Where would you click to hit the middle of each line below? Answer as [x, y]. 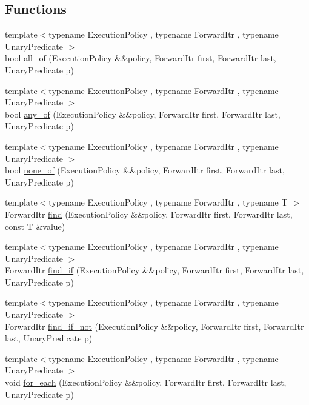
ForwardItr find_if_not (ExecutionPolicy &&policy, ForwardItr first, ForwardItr [154, 326]
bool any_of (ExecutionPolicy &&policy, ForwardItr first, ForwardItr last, [143, 114]
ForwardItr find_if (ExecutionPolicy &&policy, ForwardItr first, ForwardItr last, [154, 270]
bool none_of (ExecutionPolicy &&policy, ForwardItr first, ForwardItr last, [145, 170]
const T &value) [35, 226]
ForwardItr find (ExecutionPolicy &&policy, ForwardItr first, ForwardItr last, [149, 214]
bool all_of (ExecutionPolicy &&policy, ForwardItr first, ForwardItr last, [141, 58]
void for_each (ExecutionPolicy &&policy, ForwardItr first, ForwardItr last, [146, 382]
